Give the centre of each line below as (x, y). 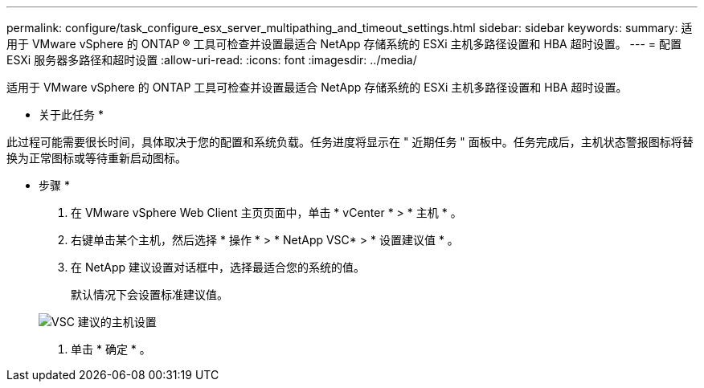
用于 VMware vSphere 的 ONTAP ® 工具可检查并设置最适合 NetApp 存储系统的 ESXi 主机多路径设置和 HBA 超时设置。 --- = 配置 (344, 44)
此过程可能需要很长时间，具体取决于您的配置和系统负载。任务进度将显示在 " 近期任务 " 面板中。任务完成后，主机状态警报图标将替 (350, 142)
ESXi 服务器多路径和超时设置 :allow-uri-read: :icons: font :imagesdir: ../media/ (212, 60)
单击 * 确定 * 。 (111, 349)
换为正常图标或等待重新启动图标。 (96, 158)
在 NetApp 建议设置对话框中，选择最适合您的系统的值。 (218, 267)
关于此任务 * (71, 114)
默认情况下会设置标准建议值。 (149, 294)
